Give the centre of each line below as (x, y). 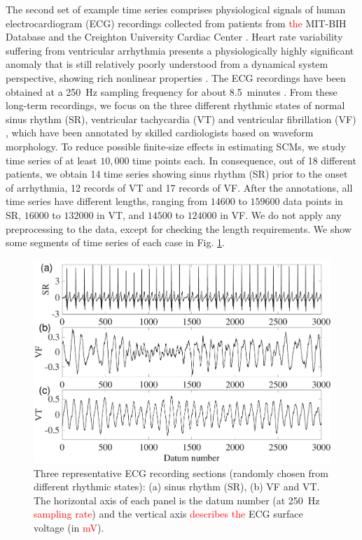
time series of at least (51, 160)
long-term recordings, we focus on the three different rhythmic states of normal (175, 105)
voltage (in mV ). (69, 528)
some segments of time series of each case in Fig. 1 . (115, 242)
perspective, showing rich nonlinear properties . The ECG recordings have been (176, 77)
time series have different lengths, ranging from (107, 201)
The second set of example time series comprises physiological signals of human (176, 9)
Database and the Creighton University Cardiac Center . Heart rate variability (174, 37)
